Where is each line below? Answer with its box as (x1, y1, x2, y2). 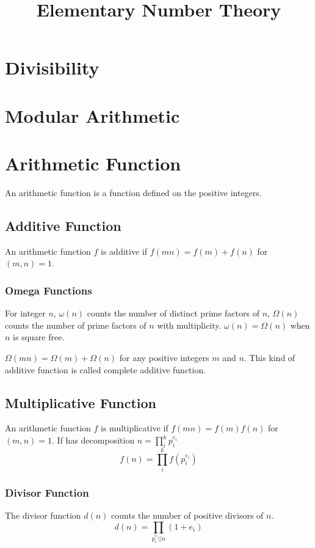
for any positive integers (119, 351, 209, 364)
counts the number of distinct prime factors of (87, 307, 259, 320)
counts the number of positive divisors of (111, 509, 264, 522)
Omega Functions (5, 282, 92, 298)
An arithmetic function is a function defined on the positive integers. (5, 186, 262, 199)
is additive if (101, 244, 147, 257)
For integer (5, 307, 46, 320)
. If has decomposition (52, 434, 135, 447)
